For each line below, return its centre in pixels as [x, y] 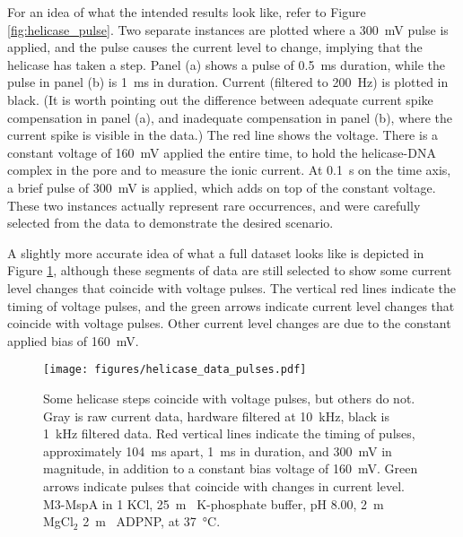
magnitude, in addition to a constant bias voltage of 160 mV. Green [231, 468]
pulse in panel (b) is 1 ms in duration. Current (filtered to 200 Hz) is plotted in [228, 82]
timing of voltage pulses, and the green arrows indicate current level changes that [231, 305]
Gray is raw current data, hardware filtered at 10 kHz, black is [216, 416]
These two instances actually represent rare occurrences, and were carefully [214, 205]
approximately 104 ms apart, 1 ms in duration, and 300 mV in [218, 450]
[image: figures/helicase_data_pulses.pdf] [175, 370]
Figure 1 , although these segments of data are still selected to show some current [230, 270]
